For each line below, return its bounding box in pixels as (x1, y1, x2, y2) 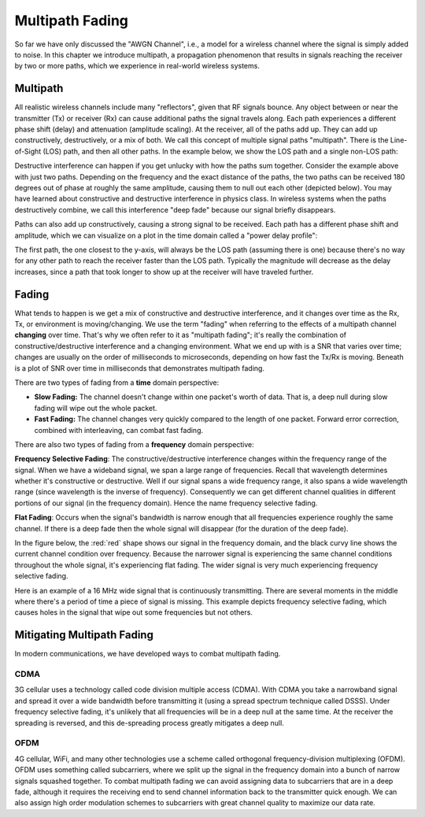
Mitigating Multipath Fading (14, 628, 153, 641)
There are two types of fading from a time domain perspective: (14, 378, 220, 387)
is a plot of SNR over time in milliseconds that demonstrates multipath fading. (14, 363, 265, 373)
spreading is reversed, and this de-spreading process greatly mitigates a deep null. (14, 718, 285, 727)
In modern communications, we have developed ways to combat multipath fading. (14, 649, 281, 659)
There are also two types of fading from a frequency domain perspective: (14, 439, 255, 449)
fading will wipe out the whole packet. (34, 403, 157, 412)
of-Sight (14, 146, 42, 156)
